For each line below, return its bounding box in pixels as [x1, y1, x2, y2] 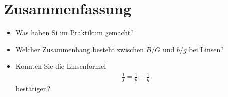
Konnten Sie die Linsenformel [15, 61, 106, 71]
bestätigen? [15, 83, 51, 94]
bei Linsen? [189, 44, 224, 54]
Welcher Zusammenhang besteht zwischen [15, 44, 144, 54]
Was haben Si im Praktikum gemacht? [15, 27, 134, 38]
